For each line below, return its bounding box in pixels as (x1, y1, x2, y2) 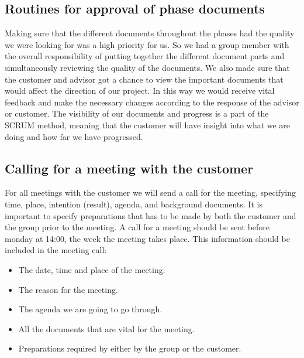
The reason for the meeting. (18, 283, 118, 295)
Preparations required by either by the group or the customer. (18, 342, 241, 354)
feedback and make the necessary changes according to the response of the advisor (5, 96, 299, 108)
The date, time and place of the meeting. (18, 263, 165, 275)
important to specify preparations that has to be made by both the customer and (5, 209, 296, 221)
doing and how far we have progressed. (5, 130, 143, 142)
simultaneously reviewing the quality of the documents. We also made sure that (5, 61, 290, 73)
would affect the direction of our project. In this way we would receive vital (5, 84, 275, 97)
